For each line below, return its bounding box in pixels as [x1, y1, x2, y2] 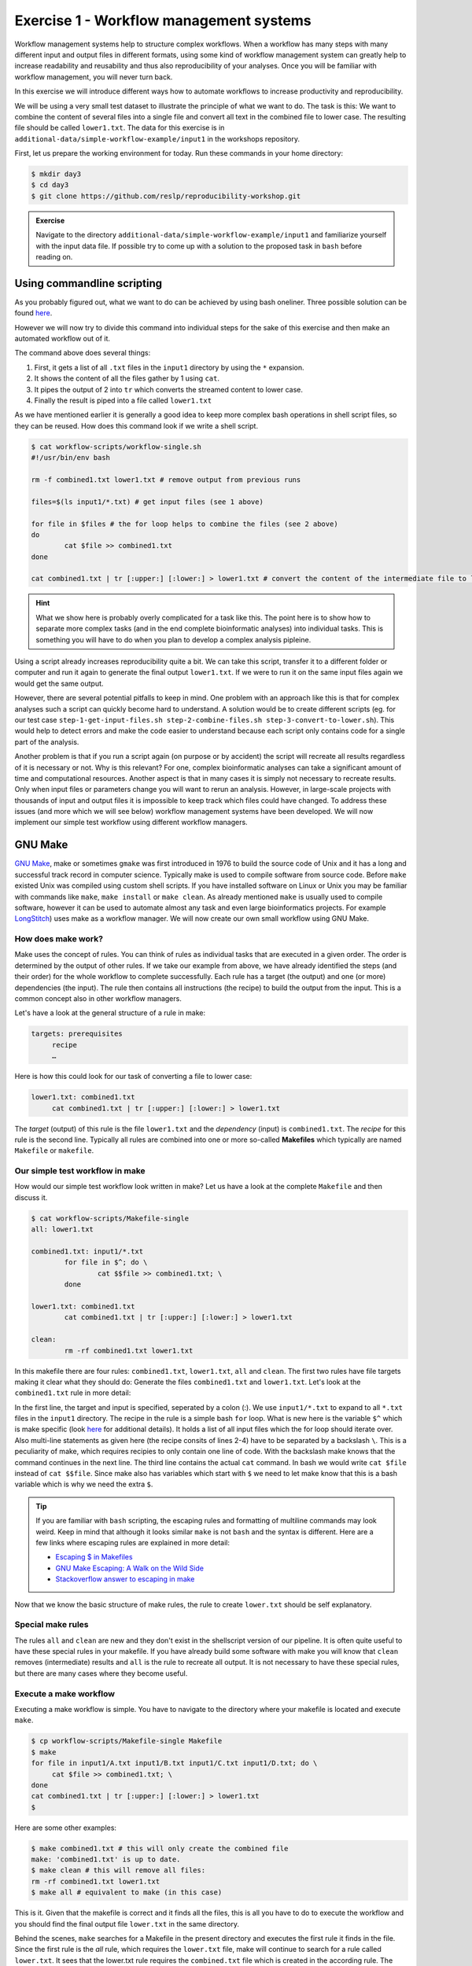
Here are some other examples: [14, 1823, 117, 1832]
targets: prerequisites [31, 1029, 124, 1038]
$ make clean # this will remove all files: [31, 1866, 206, 1875]
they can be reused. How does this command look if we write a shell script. [14, 421, 259, 430]
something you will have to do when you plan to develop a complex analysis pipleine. [35, 635, 312, 644]
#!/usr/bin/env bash [31, 453, 110, 462]
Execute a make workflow [14, 1688, 116, 1699]
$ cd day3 [31, 181, 69, 190]
